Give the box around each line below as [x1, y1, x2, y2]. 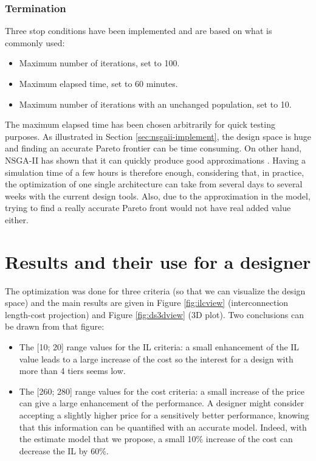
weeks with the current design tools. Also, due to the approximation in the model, [5, 189, 311, 202]
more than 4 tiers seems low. [19, 364, 126, 377]
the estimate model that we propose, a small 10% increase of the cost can [19, 432, 293, 445]
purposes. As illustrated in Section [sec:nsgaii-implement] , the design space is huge [5, 130, 311, 142]
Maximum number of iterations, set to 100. [19, 57, 180, 69]
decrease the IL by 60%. [19, 444, 109, 457]
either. [5, 213, 29, 226]
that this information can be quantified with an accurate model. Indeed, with [19, 420, 307, 433]
